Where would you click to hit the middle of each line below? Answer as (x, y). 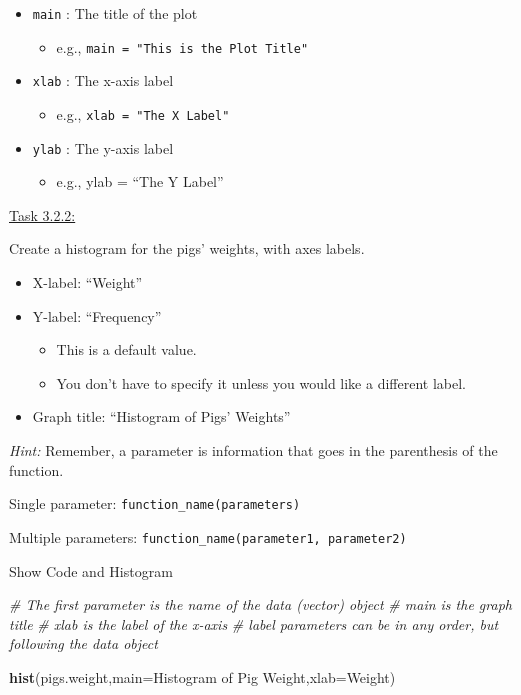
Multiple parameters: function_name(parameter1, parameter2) (208, 536)
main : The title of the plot (115, 13)
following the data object (83, 643)
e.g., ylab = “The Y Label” (140, 181)
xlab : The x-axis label (103, 80)
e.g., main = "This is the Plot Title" (182, 46)
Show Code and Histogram (91, 570)
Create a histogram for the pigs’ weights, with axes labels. (187, 248)
